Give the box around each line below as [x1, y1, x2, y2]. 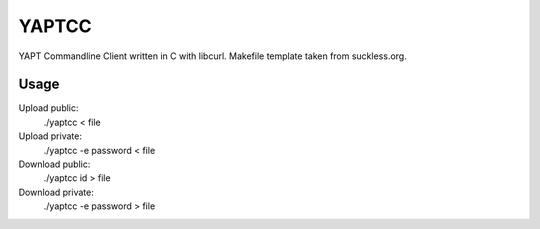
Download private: [18, 186, 94, 198]
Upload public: [18, 102, 79, 114]
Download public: [18, 158, 91, 170]
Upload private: [18, 130, 82, 142]
